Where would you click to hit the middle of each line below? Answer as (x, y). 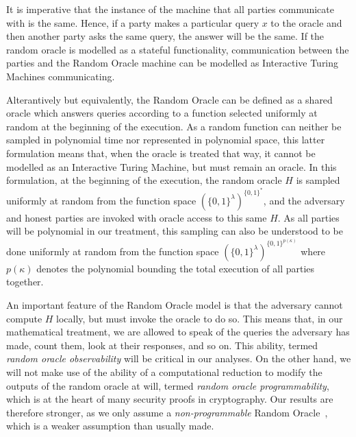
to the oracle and (306, 22)
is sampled (318, 180)
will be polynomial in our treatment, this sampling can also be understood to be (175, 231)
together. (25, 282)
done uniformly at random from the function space (113, 251)
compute (24, 318)
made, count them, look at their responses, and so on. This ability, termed (162, 345)
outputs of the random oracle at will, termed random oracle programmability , (168, 385)
